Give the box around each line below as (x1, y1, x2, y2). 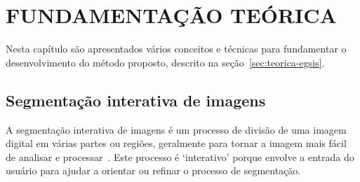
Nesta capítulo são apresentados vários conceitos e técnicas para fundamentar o (6, 41, 347, 56)
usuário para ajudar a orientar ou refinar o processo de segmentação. (6, 163, 301, 178)
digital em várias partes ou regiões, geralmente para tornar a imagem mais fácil (6, 136, 347, 150)
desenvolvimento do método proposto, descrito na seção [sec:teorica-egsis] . (6, 55, 325, 69)
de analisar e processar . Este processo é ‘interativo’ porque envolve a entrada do (6, 149, 354, 164)
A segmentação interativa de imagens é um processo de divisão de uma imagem (6, 122, 347, 136)
